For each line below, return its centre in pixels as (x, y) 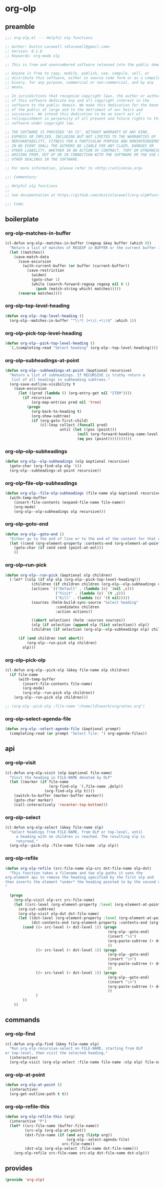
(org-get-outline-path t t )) (39, 1094)
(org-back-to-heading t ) (56, 411)
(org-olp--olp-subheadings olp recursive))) (60, 511)
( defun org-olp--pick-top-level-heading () (50, 343)
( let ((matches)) (27, 252)
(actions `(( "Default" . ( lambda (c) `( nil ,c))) (82, 589)
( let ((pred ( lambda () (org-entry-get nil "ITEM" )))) (75, 393)
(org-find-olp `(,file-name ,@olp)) (86, 786)
